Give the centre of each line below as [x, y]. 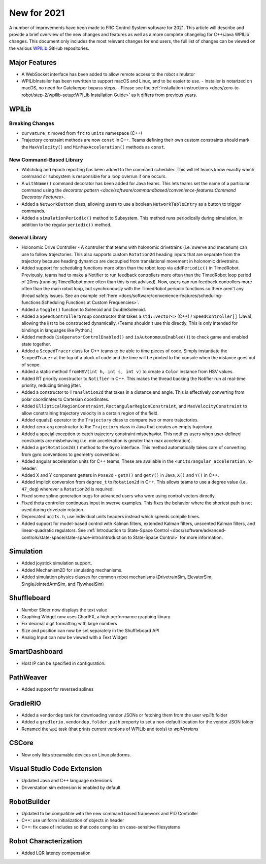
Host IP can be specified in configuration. [64, 663]
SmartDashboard [36, 651]
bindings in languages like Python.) [57, 330]
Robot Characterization [46, 841]
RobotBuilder [30, 802]
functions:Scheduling [43, 302]
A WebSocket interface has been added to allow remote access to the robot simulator [108, 74]
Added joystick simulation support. [57, 563]
